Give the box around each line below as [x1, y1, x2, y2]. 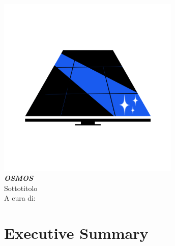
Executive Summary [4, 223, 149, 243]
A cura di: [4, 193, 36, 203]
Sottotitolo [4, 182, 38, 193]
